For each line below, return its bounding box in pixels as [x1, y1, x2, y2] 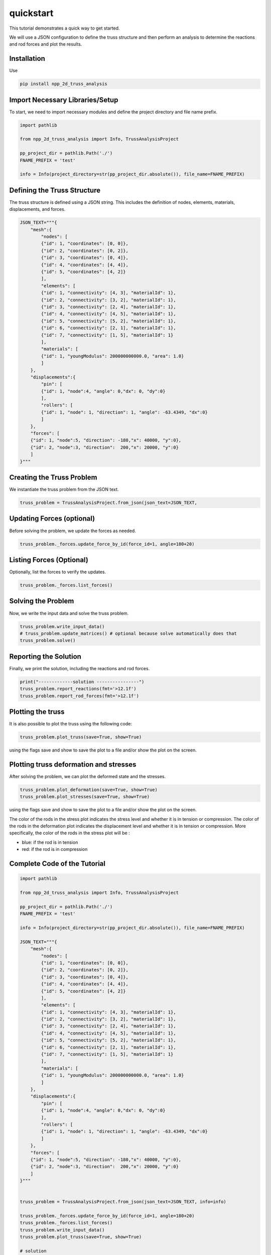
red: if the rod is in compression [22, 846, 88, 852]
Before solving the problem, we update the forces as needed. [9, 528, 137, 534]
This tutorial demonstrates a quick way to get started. [9, 25, 120, 31]
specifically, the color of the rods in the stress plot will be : [9, 830, 130, 836]
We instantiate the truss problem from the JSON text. [9, 486, 119, 492]
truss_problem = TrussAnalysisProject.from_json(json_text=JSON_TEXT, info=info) [20, 1199, 227, 1205]
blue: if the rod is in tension [22, 839, 78, 845]
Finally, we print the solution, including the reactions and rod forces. [9, 665, 150, 671]
